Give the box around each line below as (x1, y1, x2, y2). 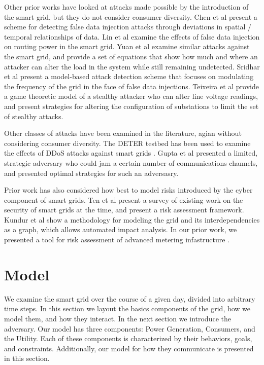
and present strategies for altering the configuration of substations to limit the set (4, 100, 259, 111)
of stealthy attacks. (4, 111, 63, 121)
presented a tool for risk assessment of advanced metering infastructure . (4, 234, 230, 245)
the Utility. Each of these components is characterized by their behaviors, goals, (4, 333, 252, 344)
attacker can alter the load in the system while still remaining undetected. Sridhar (4, 61, 260, 71)
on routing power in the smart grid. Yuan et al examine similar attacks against (4, 41, 250, 52)
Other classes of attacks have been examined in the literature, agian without (4, 128, 242, 138)
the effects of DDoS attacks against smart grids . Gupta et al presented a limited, (4, 148, 258, 158)
